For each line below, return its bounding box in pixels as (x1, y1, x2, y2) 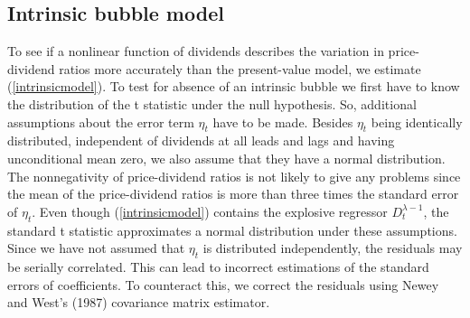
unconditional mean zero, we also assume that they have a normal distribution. (7, 148, 446, 167)
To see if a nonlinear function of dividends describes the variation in (7, 42, 384, 61)
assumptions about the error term (7, 112, 194, 131)
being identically (371, 112, 463, 131)
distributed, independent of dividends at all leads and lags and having (7, 131, 395, 150)
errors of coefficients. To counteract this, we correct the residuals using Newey (7, 275, 439, 294)
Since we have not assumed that (7, 238, 185, 257)
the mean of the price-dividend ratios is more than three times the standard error (7, 184, 459, 203)
